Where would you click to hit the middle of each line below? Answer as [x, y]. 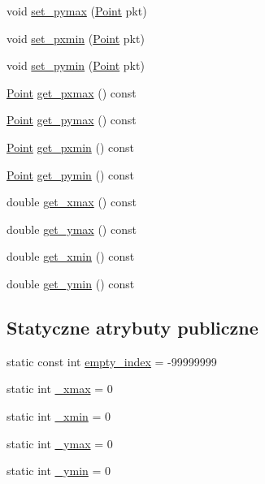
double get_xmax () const [72, 202]
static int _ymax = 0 [60, 443]
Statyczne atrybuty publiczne [132, 327]
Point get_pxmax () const [72, 92]
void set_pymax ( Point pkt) [77, 11]
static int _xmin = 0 [59, 415]
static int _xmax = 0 [60, 389]
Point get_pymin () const [71, 174]
